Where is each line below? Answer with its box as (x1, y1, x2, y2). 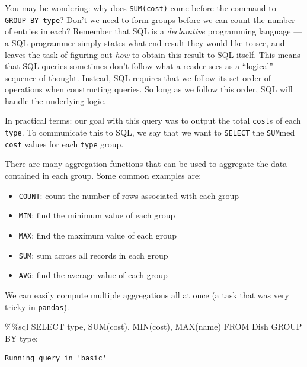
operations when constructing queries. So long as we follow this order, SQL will (5, 83, 293, 95)
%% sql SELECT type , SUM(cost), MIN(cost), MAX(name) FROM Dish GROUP (5, 320, 302, 333)
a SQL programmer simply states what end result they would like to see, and (5, 36, 285, 49)
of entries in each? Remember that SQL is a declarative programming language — (5, 25, 302, 37)
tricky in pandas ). (5, 300, 69, 313)
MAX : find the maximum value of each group (18, 228, 177, 241)
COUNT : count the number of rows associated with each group (18, 189, 239, 201)
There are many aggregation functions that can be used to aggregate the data (5, 157, 287, 170)
